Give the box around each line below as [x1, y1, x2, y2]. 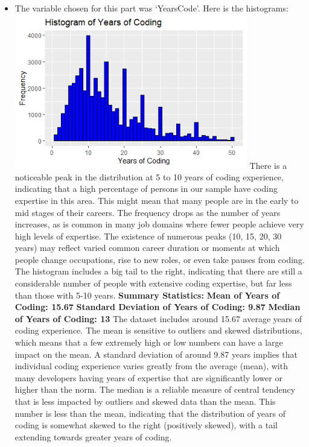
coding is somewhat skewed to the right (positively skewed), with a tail [14, 419, 278, 431]
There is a [249, 159, 287, 171]
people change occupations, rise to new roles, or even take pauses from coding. [14, 253, 305, 265]
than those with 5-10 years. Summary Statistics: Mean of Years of [14, 288, 280, 301]
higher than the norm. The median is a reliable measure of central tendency [14, 383, 296, 396]
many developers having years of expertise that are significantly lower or [14, 371, 282, 384]
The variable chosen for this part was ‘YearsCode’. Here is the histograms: [14, 2, 288, 14]
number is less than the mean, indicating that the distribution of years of [14, 407, 285, 419]
